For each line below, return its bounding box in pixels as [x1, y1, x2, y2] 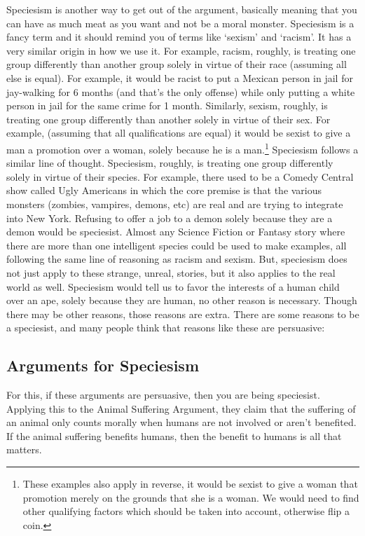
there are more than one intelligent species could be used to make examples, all [6, 238, 347, 252]
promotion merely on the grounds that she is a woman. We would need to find [22, 490, 359, 504]
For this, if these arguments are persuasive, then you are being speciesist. [6, 387, 320, 402]
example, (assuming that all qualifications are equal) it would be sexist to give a [6, 125, 351, 140]
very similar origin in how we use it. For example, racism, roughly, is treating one [6, 43, 356, 57]
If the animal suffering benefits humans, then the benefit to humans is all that [6, 428, 342, 443]
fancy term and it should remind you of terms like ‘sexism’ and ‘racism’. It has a [6, 29, 352, 44]
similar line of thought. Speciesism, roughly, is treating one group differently [6, 156, 333, 170]
